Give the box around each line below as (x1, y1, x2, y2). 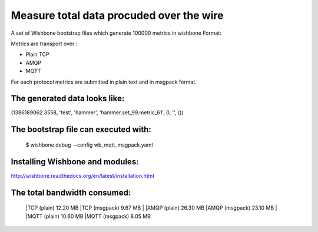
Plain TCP (25, 51, 49, 58)
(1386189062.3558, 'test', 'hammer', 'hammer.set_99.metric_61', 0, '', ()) (11, 109, 184, 116)
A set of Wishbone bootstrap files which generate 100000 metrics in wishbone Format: (11, 29, 222, 37)
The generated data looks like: (11, 94, 125, 104)
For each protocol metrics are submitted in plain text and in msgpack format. (11, 78, 197, 85)
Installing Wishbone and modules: (11, 157, 139, 167)
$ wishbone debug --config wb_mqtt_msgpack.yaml (25, 141, 153, 148)
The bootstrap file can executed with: (11, 124, 151, 135)
